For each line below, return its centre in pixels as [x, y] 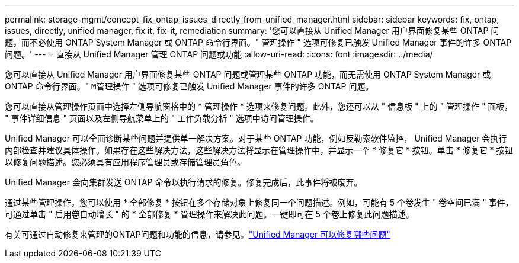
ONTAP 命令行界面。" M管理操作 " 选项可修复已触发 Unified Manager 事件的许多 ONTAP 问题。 [189, 86]
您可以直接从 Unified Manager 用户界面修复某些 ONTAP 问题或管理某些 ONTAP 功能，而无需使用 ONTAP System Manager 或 [248, 74]
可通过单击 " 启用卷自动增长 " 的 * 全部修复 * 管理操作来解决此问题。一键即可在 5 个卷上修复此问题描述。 [209, 214]
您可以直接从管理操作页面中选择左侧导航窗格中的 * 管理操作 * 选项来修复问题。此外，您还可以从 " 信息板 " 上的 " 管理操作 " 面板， [259, 106]
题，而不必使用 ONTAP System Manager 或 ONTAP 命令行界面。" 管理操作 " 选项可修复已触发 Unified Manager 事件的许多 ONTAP [258, 42]
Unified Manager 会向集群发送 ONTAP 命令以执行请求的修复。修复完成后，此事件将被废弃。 [184, 182]
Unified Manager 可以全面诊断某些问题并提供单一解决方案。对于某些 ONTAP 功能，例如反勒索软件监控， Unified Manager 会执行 [256, 138]
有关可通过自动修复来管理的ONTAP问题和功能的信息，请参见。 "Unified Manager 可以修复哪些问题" [198, 234]
